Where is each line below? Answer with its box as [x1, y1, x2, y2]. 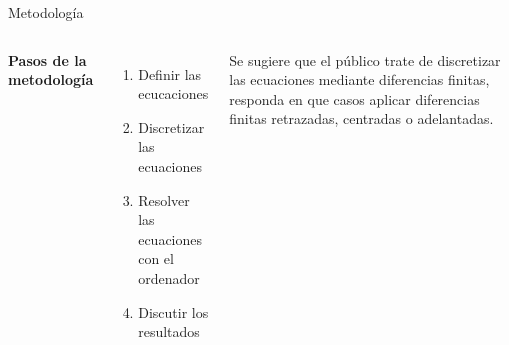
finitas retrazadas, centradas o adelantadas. [229, 108, 494, 129]
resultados [138, 321, 200, 342]
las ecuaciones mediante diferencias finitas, [229, 69, 490, 90]
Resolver [138, 189, 190, 210]
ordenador [138, 267, 200, 288]
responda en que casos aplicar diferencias [229, 88, 480, 109]
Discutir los [138, 301, 209, 322]
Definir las [138, 63, 202, 84]
